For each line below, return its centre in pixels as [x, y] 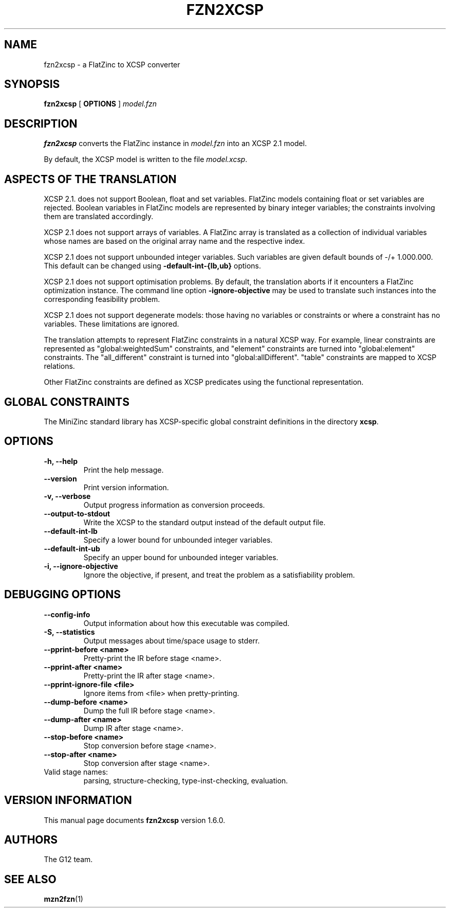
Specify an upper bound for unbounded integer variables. [181, 557]
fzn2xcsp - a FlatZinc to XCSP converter [112, 64]
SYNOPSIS [32, 84]
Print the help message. [124, 470]
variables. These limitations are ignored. [111, 324]
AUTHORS [31, 839]
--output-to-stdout [77, 513]
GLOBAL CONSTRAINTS [67, 402]
